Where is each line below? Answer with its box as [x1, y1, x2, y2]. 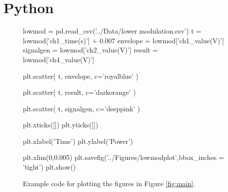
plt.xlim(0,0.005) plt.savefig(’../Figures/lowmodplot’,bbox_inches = [23, 152, 224, 162]
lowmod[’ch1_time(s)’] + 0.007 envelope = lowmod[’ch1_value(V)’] [23, 35, 224, 45]
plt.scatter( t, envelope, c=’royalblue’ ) [23, 70, 139, 81]
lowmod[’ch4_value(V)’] [23, 54, 95, 64]
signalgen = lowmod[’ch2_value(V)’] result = [23, 45, 158, 55]
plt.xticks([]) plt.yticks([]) [23, 120, 98, 130]
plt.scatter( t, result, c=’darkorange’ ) [23, 87, 136, 97]
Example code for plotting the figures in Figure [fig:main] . [23, 178, 195, 188]
